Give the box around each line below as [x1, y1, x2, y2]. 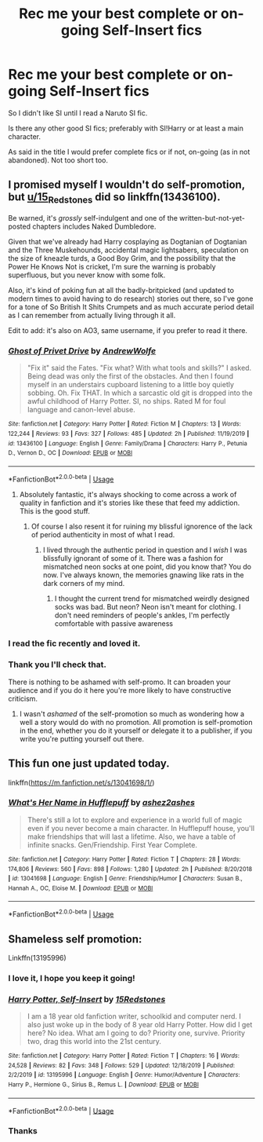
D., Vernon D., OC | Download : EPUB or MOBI [8, 449, 133, 457]
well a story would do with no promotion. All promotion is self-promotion [19, 717, 253, 727]
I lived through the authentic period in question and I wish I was [42, 545, 248, 555]
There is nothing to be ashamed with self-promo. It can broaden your [8, 677, 231, 686]
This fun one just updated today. [8, 757, 170, 770]
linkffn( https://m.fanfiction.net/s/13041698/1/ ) [8, 778, 155, 787]
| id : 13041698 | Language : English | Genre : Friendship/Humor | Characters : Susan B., [8, 875, 243, 883]
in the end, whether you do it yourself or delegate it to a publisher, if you [19, 726, 253, 735]
